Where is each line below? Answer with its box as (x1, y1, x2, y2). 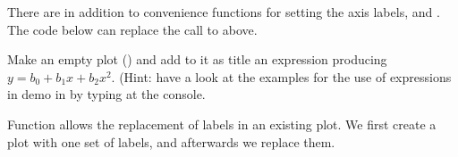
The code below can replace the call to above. (7, 20, 258, 38)
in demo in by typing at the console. (7, 85, 206, 103)
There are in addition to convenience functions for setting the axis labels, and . (7, 3, 440, 21)
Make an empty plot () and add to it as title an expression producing (7, 50, 387, 69)
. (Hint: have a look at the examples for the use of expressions (111, 67, 452, 86)
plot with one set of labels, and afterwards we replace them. (7, 132, 335, 151)
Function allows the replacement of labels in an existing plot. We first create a (7, 114, 437, 133)
